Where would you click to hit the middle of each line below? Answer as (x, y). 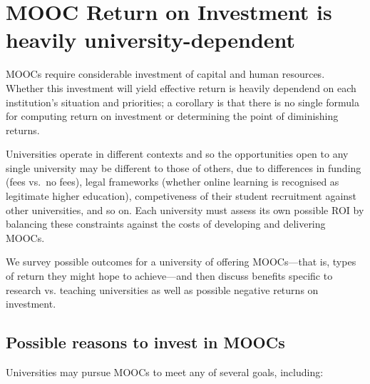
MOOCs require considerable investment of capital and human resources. (165, 74)
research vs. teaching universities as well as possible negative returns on (162, 289)
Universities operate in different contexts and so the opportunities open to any (177, 154)
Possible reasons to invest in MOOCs (145, 342)
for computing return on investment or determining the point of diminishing (172, 116)
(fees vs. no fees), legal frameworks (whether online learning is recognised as (173, 182)
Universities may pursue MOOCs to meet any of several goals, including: (165, 372)
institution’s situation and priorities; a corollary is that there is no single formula (183, 102)
